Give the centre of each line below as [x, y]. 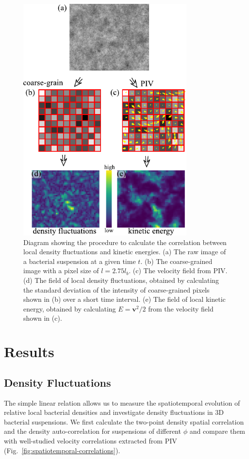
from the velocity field [181, 308]
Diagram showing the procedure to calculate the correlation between [125, 242]
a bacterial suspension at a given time [80, 261]
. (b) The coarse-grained [176, 261]
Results [29, 352]
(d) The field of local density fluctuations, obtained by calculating [121, 280]
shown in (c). [43, 318]
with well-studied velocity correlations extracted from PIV [91, 440]
